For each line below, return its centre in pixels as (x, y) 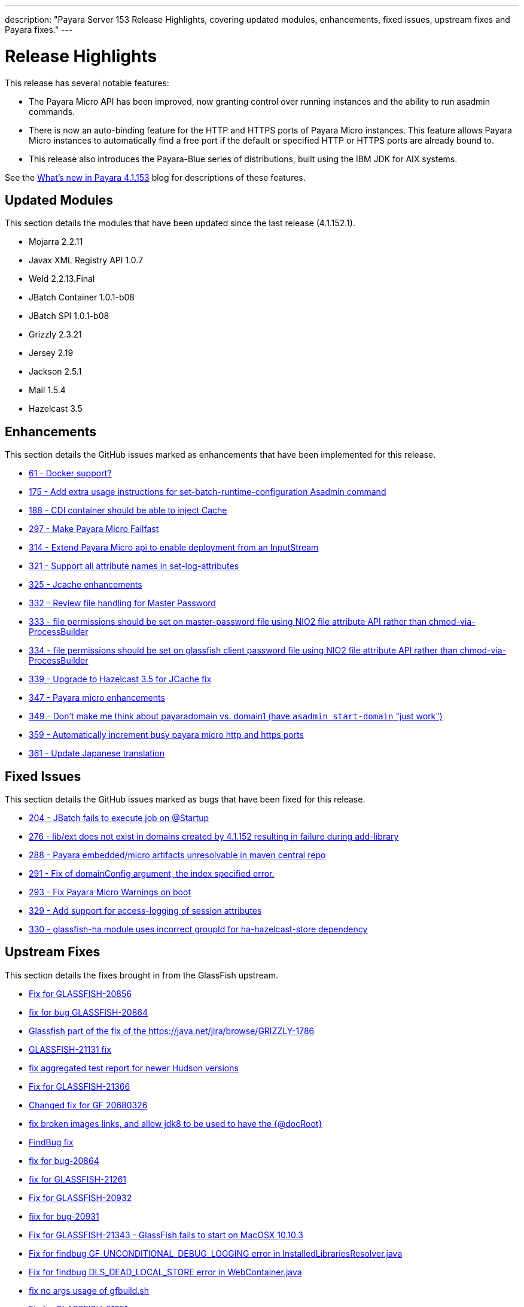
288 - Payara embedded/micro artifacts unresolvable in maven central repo (177, 855)
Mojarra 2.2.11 (56, 242)
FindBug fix (51, 1142)
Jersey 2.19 (51, 353)
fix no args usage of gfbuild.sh (89, 1290)
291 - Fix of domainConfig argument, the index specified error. (152, 874)
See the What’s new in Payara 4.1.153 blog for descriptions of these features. (155, 177)
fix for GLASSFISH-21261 (78, 1179)
